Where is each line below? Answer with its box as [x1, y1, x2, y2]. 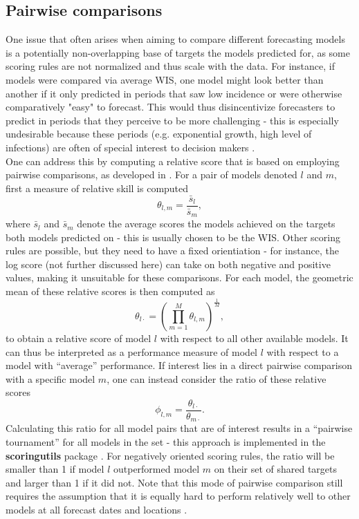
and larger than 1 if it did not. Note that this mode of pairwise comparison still [6, 475, 343, 489]
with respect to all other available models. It [160, 330, 349, 345]
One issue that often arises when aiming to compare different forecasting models [6, 32, 345, 46]
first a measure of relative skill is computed [6, 180, 189, 195]
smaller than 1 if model [6, 462, 104, 476]
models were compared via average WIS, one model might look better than [6, 72, 324, 86]
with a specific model [6, 371, 95, 386]
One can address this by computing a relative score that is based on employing [6, 153, 340, 168]
